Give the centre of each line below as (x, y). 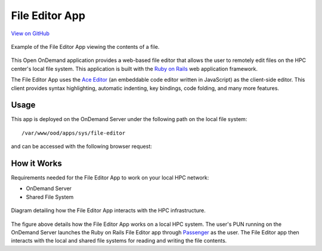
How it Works (36, 163)
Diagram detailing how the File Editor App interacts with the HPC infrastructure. (108, 210)
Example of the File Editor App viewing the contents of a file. (85, 47)
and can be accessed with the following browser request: (81, 147)
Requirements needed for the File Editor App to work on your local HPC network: (110, 178)
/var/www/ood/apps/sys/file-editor (74, 133)
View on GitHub (30, 33)
